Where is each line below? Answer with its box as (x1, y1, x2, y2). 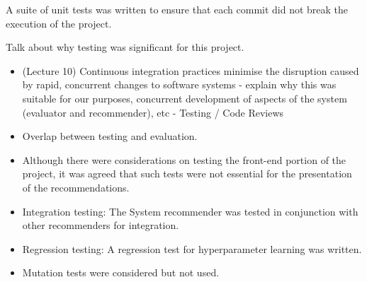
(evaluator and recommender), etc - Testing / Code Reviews (22, 105, 284, 119)
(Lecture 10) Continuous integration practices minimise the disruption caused (22, 63, 359, 78)
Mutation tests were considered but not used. (22, 265, 220, 280)
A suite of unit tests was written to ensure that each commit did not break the (6, 2, 349, 16)
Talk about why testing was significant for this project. (6, 40, 244, 54)
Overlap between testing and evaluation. (22, 129, 198, 143)
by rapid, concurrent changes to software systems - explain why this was (22, 77, 337, 92)
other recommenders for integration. (22, 218, 179, 233)
